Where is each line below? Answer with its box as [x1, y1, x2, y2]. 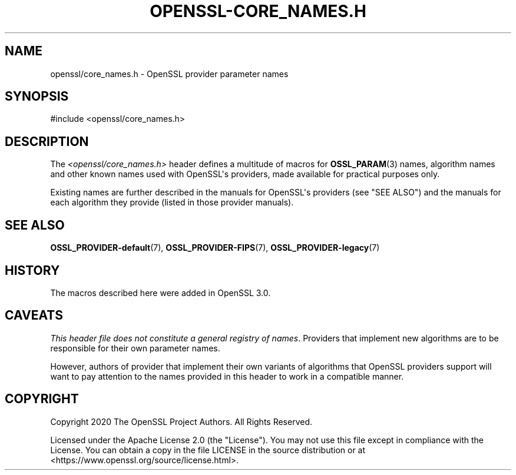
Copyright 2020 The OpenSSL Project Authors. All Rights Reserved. [50, 416, 313, 427]
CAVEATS [5, 308, 63, 323]
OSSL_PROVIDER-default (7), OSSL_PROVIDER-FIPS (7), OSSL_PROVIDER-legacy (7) [50, 243, 380, 253]
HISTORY [5, 263, 60, 278]
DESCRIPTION [5, 134, 89, 149]
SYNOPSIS [5, 89, 69, 104]
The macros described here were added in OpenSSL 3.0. [50, 287, 271, 298]
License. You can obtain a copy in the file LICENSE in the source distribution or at [50, 444, 366, 455]
